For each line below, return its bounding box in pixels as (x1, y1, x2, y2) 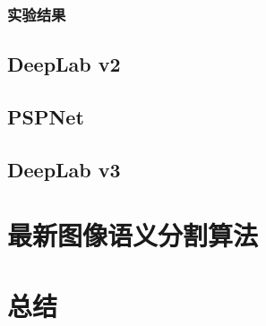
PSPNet (7, 103, 84, 131)
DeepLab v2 (7, 50, 121, 78)
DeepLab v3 (7, 155, 121, 183)
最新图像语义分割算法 (7, 217, 259, 253)
